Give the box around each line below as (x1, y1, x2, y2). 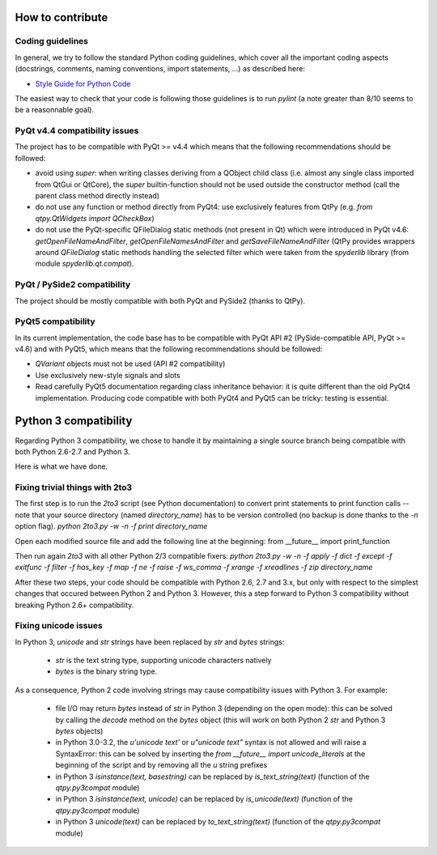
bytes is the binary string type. (55, 666, 158, 676)
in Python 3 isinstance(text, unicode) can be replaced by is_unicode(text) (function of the (55, 794, 354, 804)
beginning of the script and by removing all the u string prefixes (55, 760, 268, 770)
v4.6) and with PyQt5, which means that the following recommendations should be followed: (15, 344, 323, 354)
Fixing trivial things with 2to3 (15, 482, 133, 493)
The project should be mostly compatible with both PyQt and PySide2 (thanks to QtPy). (15, 296, 306, 305)
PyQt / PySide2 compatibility (15, 279, 131, 291)
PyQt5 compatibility (15, 316, 95, 327)
